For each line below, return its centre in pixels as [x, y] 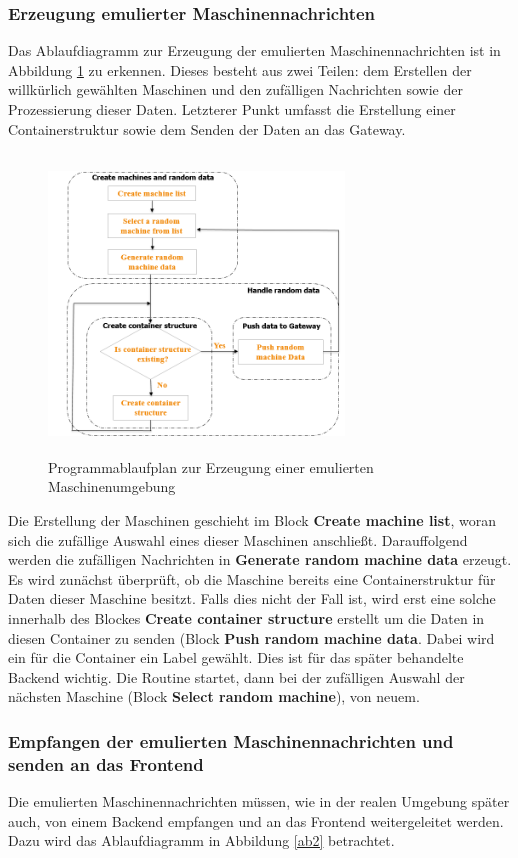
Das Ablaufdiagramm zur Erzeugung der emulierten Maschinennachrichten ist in [254, 50]
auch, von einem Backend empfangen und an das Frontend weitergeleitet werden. [256, 820]
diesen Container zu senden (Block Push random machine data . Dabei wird [251, 637]
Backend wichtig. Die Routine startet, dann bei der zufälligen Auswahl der [236, 676]
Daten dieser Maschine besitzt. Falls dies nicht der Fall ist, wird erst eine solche [252, 598]
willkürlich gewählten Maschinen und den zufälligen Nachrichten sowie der [235, 89]
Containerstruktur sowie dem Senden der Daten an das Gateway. [207, 128]
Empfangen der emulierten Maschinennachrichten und [231, 740]
